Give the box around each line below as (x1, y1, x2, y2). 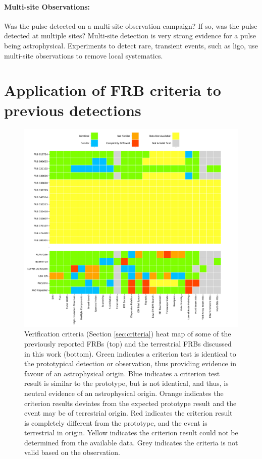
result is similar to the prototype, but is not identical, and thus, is (24, 378, 229, 388)
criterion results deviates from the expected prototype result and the (24, 397, 237, 408)
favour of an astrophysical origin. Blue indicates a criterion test (24, 368, 220, 378)
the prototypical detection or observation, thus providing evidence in (24, 358, 236, 369)
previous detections (4, 99, 141, 120)
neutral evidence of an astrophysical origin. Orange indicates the (24, 387, 224, 398)
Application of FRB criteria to (4, 80, 221, 100)
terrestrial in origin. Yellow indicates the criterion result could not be (24, 427, 238, 438)
